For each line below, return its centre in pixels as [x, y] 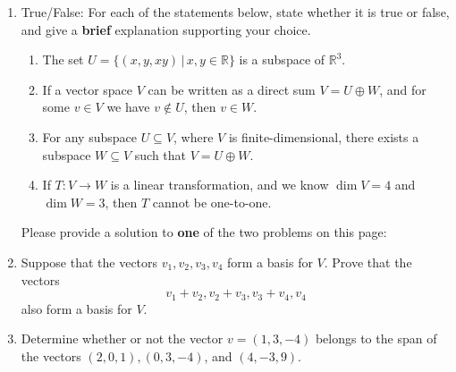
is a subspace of [282, 59]
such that [160, 154]
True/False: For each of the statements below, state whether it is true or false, [235, 12]
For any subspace [89, 136]
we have [128, 107]
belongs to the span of [376, 338]
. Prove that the [368, 262]
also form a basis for [76, 308]
